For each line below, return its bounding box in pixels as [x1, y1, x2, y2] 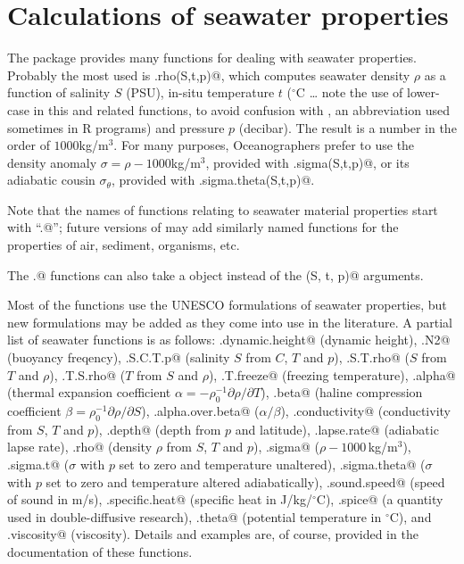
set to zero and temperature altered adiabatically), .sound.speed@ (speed [46, 472, 445, 491]
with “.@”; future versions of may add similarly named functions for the [7, 218, 399, 236]
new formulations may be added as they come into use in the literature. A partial [7, 312, 452, 331]
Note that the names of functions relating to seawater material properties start [7, 200, 438, 219]
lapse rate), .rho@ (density [7, 437, 153, 456]
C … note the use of [295, 83, 403, 102]
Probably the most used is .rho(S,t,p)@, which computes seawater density [7, 65, 410, 84]
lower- [407, 83, 440, 102]
